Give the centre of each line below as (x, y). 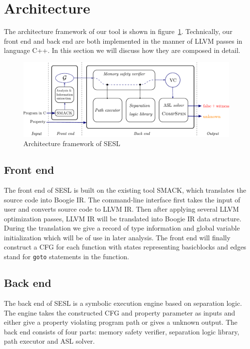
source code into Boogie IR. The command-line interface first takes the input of (122, 199)
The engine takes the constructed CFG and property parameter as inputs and (120, 312)
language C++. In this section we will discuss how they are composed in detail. (122, 50)
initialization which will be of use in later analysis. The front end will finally (117, 237)
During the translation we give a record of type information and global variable (122, 228)
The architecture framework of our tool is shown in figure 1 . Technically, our (118, 31)
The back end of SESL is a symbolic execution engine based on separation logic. (123, 303)
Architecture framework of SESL (72, 143)
